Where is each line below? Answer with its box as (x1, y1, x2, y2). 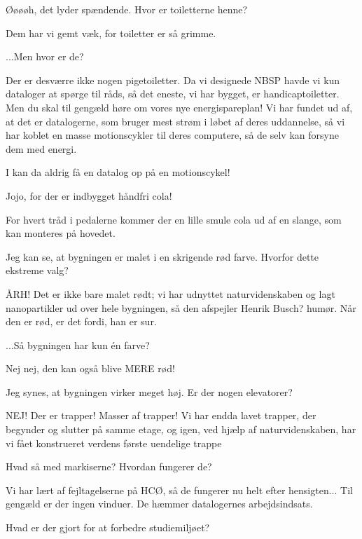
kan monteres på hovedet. (6, 226, 116, 240)
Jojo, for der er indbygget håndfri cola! (6, 188, 172, 203)
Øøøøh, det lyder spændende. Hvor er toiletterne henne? (6, 2, 248, 16)
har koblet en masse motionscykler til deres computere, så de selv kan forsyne (6, 128, 339, 142)
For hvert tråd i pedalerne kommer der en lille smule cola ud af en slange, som (6, 212, 342, 226)
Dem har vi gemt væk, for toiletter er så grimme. (6, 25, 216, 40)
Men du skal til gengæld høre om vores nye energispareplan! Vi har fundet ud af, (6, 100, 353, 114)
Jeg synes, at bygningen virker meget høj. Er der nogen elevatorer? (6, 384, 293, 399)
